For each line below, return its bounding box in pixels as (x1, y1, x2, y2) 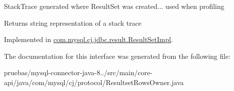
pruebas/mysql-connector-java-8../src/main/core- (4, 67, 153, 78)
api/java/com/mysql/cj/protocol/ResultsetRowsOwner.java (4, 77, 184, 87)
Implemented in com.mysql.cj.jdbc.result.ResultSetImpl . (4, 34, 173, 45)
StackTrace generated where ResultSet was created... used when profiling (4, 1, 225, 11)
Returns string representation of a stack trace (4, 17, 142, 28)
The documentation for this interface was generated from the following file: (4, 50, 231, 61)
